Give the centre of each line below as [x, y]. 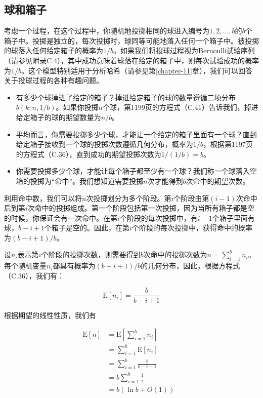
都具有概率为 [74, 266]
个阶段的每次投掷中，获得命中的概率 [192, 228]
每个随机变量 [25, 266]
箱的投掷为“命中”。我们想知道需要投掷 [80, 181]
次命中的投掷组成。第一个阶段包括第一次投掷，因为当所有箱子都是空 [141, 208]
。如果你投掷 [77, 107]
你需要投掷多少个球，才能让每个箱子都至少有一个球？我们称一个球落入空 [136, 171]
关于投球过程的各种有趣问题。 [54, 80]
